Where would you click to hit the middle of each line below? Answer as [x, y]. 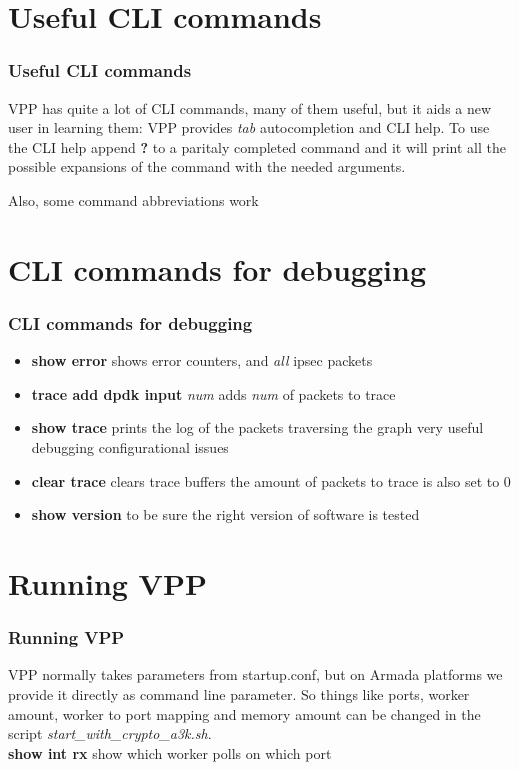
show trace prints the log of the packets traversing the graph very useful [257, 427]
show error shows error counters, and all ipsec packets [202, 360]
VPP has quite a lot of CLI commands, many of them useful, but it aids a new [250, 107]
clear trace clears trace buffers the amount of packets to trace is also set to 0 [271, 480]
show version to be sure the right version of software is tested [225, 514]
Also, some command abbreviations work [133, 199]
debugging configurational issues [130, 446]
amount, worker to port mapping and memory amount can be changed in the [244, 713]
